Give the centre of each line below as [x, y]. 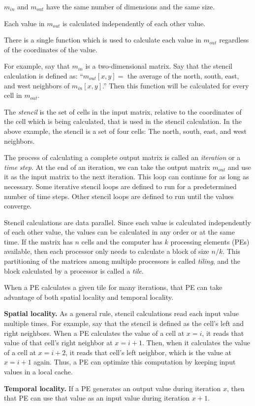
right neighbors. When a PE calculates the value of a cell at [94, 333]
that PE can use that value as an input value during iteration [97, 398]
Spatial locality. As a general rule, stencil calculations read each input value [122, 313]
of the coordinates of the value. [51, 49]
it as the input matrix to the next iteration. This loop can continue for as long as [127, 177]
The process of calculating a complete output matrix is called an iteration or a [122, 157]
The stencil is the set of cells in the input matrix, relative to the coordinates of [123, 111]
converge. [18, 206]
